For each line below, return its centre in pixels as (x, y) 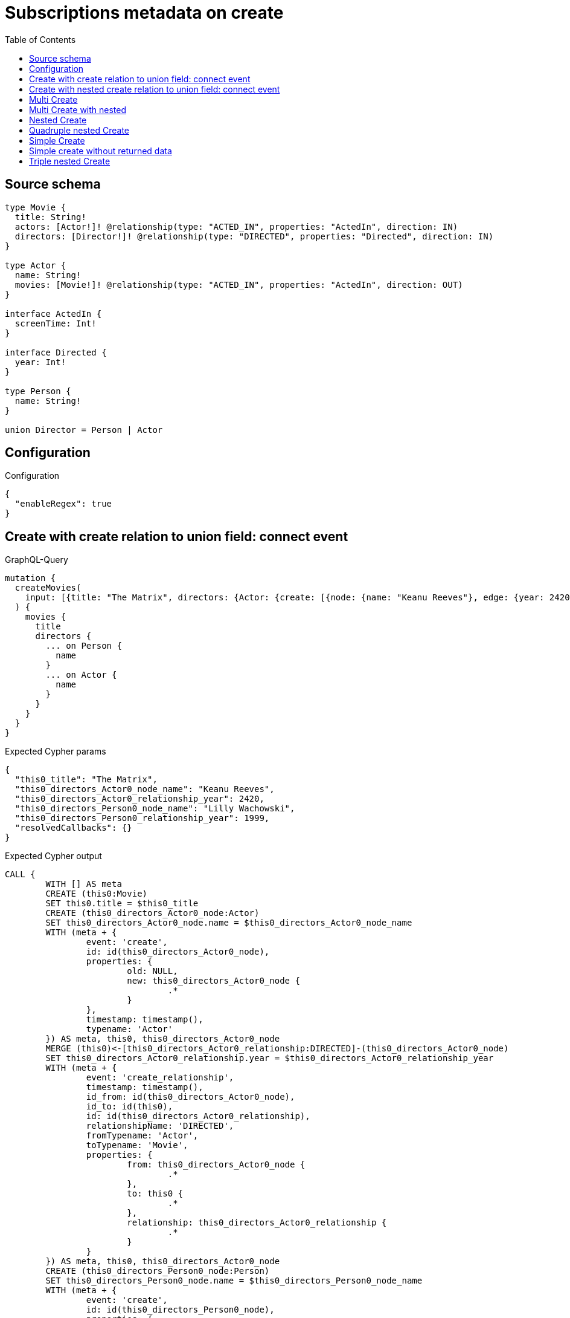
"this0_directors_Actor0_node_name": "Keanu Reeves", (145, 789)
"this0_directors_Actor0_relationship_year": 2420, (139, 799)
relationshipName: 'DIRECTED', (160, 1126)
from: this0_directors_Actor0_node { (216, 1165)
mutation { (30, 578)
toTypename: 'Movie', (137, 1145)
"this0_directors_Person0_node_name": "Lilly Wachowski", (155, 809)
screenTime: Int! (56, 323)
